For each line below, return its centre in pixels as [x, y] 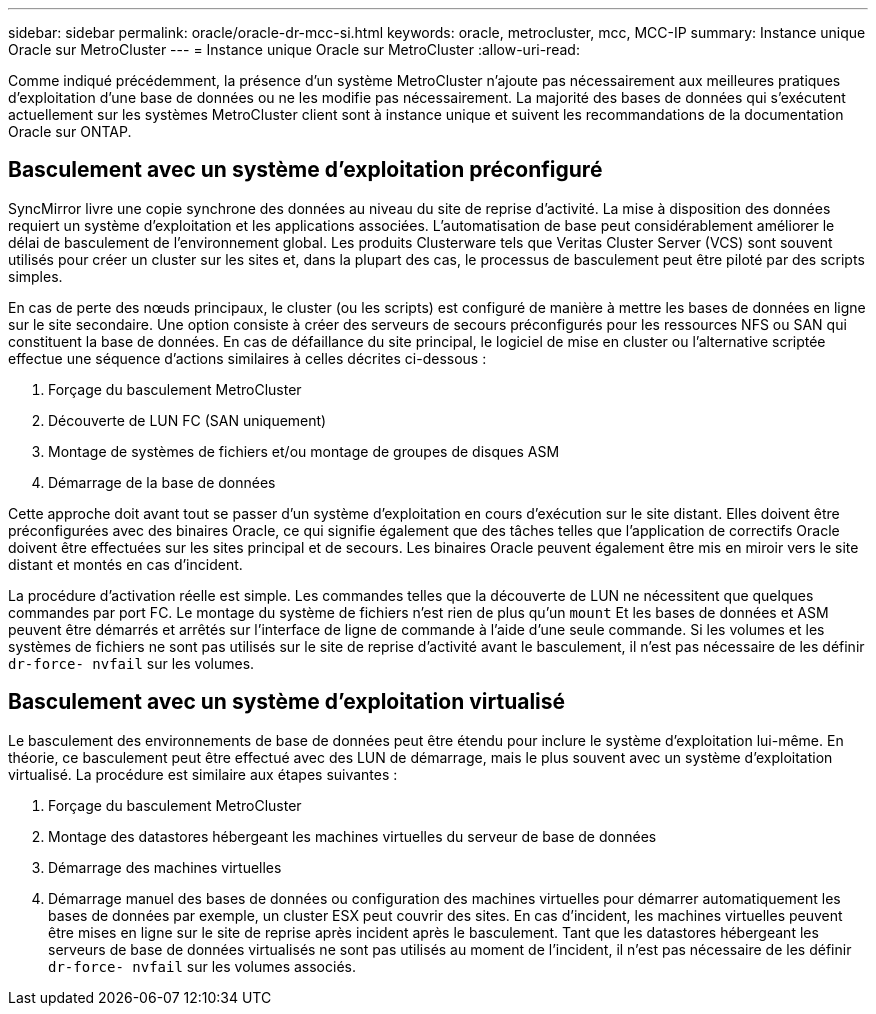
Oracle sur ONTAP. [70, 131]
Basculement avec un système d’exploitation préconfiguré [305, 170]
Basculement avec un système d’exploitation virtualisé [287, 702]
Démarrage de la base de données [162, 482]
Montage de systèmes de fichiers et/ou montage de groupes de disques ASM [304, 451]
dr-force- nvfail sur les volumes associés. [202, 966]
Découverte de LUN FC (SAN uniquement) [187, 420]
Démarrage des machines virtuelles [165, 867]
